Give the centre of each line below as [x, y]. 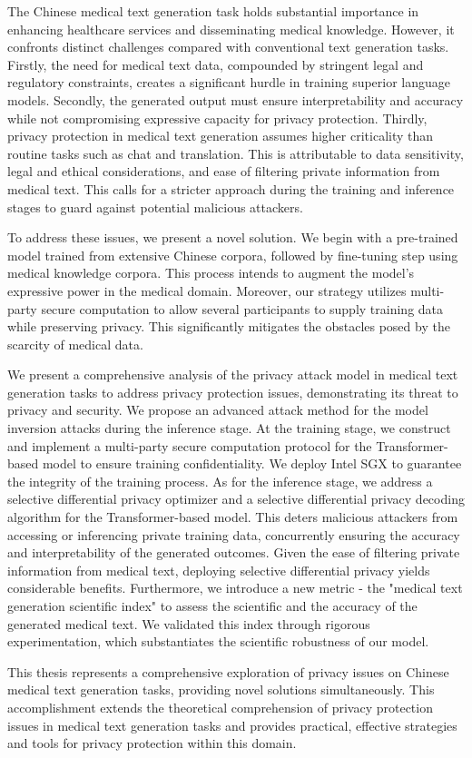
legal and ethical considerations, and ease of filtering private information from [224, 171]
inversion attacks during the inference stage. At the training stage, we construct [229, 428]
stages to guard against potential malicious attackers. [155, 207]
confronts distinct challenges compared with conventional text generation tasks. [228, 47]
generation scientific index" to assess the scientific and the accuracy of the [212, 605]
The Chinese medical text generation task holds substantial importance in [213, 11]
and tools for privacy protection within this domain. [152, 743]
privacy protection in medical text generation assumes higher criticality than [221, 136]
